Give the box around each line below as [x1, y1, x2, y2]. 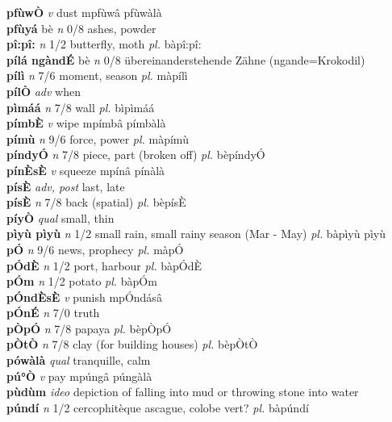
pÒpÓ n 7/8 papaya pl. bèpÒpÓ [6, 320, 172, 336]
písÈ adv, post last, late [6, 178, 125, 194]
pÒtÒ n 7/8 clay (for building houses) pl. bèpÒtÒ [6, 336, 258, 353]
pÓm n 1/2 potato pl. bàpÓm [6, 273, 157, 290]
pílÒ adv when [6, 82, 81, 99]
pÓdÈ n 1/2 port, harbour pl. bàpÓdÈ [6, 257, 202, 274]
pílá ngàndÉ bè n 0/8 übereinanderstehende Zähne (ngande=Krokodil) [6, 51, 365, 68]
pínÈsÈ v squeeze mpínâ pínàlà [6, 161, 165, 178]
